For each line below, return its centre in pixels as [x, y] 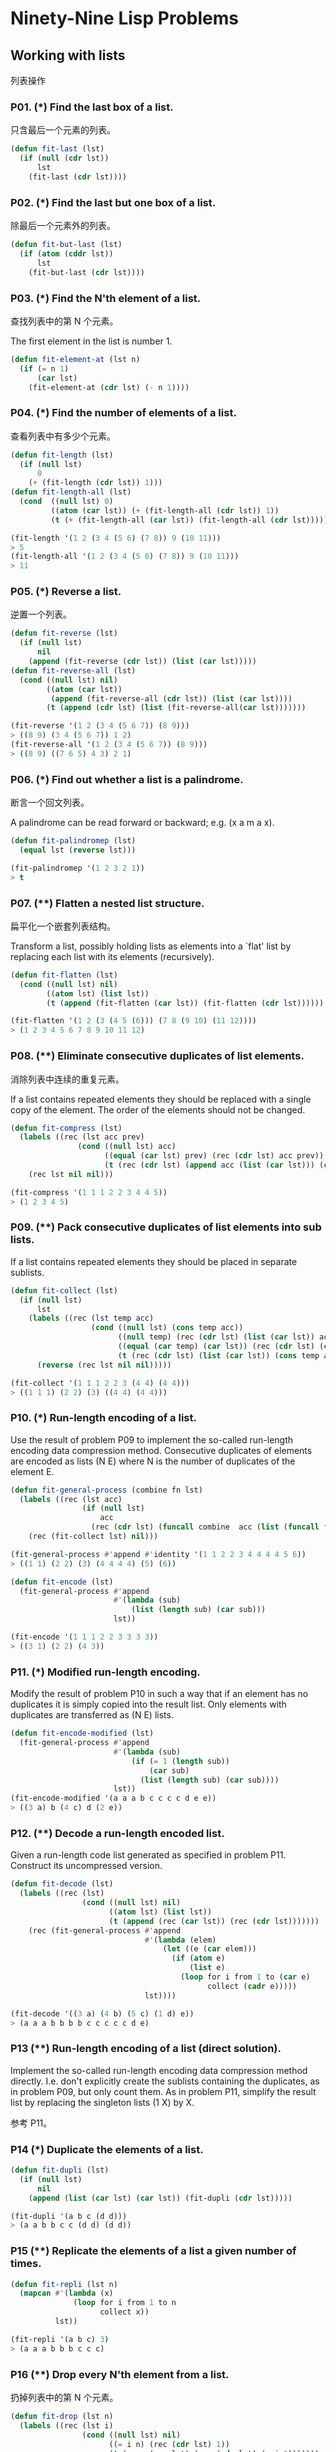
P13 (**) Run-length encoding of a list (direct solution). [146, 2049]
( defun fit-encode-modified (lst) [82, 1733]
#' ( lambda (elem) [180, 1940]
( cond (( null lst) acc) [127, 1147]
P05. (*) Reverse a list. [66, 592]
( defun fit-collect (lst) [64, 1290]
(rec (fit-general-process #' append [105, 1930]
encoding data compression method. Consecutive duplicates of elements [161, 1450]
